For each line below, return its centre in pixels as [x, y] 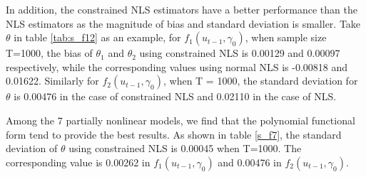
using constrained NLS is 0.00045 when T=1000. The [185, 148]
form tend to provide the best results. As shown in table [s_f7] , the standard [174, 134]
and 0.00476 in [250, 162]
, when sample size [286, 37]
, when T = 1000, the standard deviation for [260, 81]
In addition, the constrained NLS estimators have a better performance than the [182, 9]
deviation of [32, 148]
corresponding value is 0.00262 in [78, 162]
